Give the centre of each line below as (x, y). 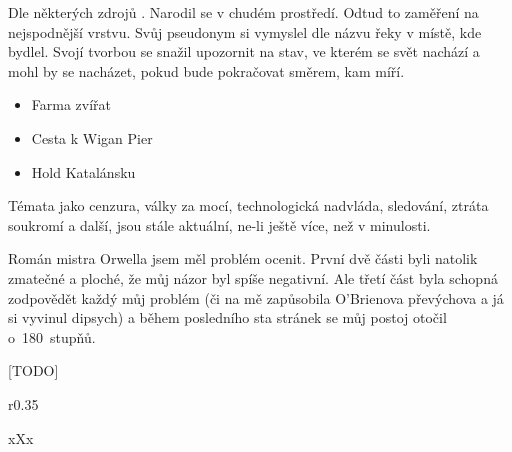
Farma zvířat (71, 104)
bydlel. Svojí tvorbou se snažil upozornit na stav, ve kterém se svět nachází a (244, 51)
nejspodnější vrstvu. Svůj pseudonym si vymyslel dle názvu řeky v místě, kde (245, 31)
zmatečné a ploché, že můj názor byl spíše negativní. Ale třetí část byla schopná (253, 277)
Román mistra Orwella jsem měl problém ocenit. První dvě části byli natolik (243, 258)
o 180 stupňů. (52, 336)
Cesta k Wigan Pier (92, 137)
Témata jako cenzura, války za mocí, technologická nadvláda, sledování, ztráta (248, 205)
